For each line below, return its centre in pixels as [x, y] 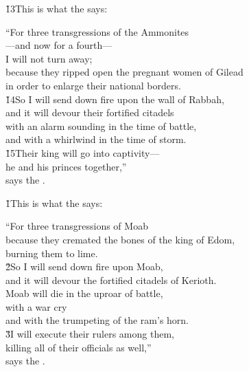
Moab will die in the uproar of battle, [84, 293]
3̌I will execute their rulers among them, [90, 334]
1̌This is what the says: [54, 203]
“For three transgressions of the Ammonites [97, 31]
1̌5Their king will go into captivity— [83, 152]
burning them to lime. [52, 253]
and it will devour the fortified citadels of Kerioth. [111, 280]
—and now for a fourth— [59, 45]
